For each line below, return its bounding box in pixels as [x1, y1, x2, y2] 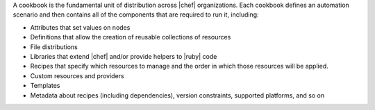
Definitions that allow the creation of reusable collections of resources [30, 33, 231, 42]
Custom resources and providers [30, 71, 124, 80]
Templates [30, 82, 60, 90]
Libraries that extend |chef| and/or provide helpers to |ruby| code [30, 52, 217, 60]
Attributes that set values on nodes [30, 23, 131, 31]
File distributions [30, 42, 78, 51]
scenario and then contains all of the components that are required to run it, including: [12, 10, 260, 19]
